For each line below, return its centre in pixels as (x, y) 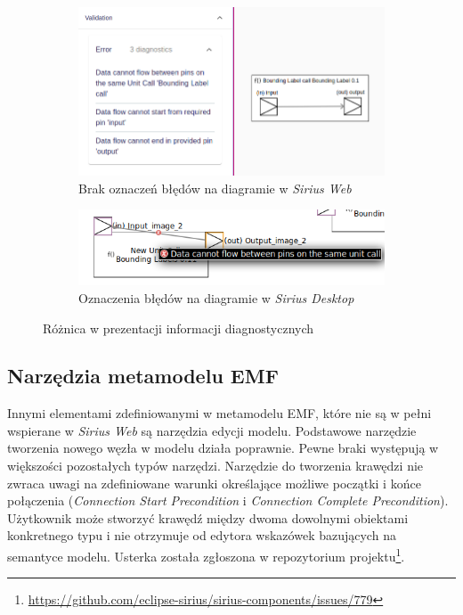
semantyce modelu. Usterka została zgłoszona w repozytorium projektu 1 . (206, 555)
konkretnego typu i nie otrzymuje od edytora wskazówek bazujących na (202, 535)
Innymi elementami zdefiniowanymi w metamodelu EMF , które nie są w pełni (219, 413)
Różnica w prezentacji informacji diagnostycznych (179, 328)
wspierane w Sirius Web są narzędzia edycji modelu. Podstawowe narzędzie (212, 430)
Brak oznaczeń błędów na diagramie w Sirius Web (215, 188)
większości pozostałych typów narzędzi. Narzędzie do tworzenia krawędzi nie (215, 466)
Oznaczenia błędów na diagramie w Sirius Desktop (216, 297)
